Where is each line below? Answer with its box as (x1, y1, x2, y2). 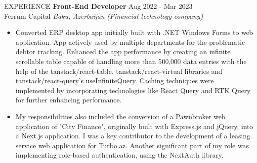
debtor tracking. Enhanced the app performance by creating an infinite (15, 46, 231, 57)
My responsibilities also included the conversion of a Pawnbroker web (15, 111, 226, 121)
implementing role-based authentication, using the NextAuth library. (15, 150, 224, 160)
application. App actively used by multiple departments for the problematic (15, 36, 245, 47)
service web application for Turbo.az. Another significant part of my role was (15, 140, 249, 150)
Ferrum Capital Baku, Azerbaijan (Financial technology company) (4, 10, 203, 21)
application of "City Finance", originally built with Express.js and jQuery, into (15, 121, 253, 131)
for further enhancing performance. (15, 95, 122, 105)
